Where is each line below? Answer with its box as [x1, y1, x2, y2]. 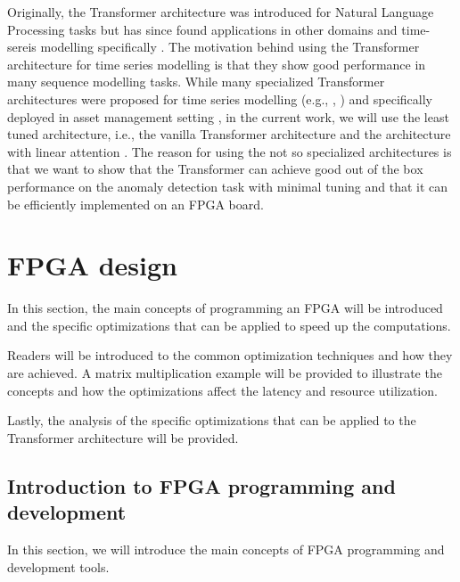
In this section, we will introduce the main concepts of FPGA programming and [7, 540, 445, 558]
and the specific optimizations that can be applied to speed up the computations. [7, 316, 451, 334]
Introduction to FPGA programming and [7, 471, 396, 499]
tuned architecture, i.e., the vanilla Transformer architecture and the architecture [7, 125, 451, 143]
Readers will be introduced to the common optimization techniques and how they [7, 346, 453, 365]
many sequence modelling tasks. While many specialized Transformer [7, 72, 385, 91]
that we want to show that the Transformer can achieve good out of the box [7, 160, 423, 178]
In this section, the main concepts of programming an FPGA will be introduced [7, 299, 443, 317]
